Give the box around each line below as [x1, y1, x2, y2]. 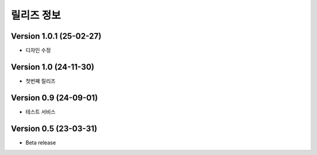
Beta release [25, 139, 56, 146]
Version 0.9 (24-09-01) [11, 93, 98, 103]
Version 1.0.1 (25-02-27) [11, 31, 102, 41]
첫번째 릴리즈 [25, 77, 56, 85]
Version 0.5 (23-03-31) [11, 123, 97, 133]
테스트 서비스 [25, 108, 56, 115]
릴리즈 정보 [11, 9, 61, 22]
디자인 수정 [25, 47, 51, 54]
